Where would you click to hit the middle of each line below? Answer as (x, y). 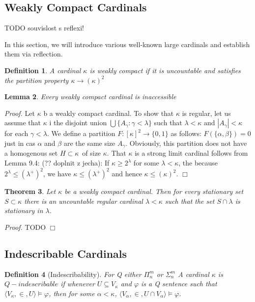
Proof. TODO (25, 227)
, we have (57, 174)
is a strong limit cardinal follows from (191, 153)
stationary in (24, 210)
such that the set (190, 201)
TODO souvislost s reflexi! (44, 28)
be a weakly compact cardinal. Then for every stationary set (154, 191)
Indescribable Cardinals (66, 253)
